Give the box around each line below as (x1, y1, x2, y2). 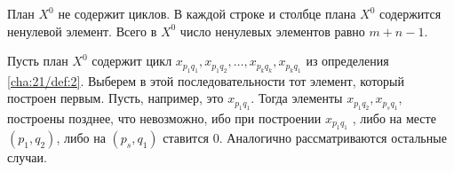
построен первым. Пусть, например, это (7, 89, 224, 107)
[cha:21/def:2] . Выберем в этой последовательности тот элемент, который (7, 71, 404, 90)
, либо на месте (352, 108, 436, 127)
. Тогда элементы (251, 89, 343, 107)
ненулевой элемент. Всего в (7, 21, 157, 40)
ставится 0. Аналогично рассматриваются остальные (163, 129, 447, 146)
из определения (306, 51, 389, 70)
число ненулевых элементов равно (179, 21, 365, 40)
